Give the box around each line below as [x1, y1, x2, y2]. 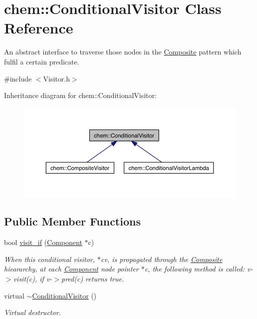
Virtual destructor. [4, 307, 61, 317]
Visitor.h [43, 73, 70, 83]
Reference [4, 17, 73, 38]
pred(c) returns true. [61, 273, 124, 283]
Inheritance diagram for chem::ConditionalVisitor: [4, 90, 157, 100]
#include [4, 73, 32, 83]
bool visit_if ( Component [4, 237, 82, 247]
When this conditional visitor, [4, 253, 95, 264]
